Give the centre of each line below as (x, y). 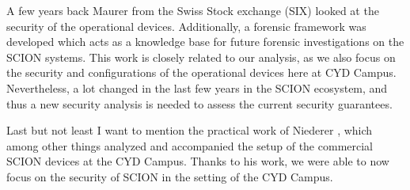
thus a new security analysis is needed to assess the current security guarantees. (199, 103)
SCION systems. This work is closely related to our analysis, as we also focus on (201, 57)
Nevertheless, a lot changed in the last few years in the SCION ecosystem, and (197, 87)
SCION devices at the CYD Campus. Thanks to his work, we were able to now (198, 161)
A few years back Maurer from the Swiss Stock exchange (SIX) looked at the (193, 10)
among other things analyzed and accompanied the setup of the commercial (190, 145)
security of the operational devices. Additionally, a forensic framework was (186, 26)
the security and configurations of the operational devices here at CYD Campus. (201, 72)
